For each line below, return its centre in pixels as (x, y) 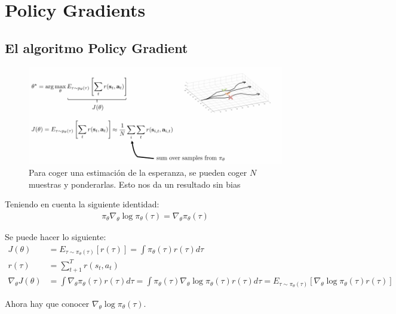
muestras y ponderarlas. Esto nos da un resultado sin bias (135, 184)
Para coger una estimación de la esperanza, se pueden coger (138, 172)
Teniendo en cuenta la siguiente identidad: (82, 204)
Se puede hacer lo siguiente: (56, 236)
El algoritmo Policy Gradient (96, 47)
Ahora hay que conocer (47, 303)
